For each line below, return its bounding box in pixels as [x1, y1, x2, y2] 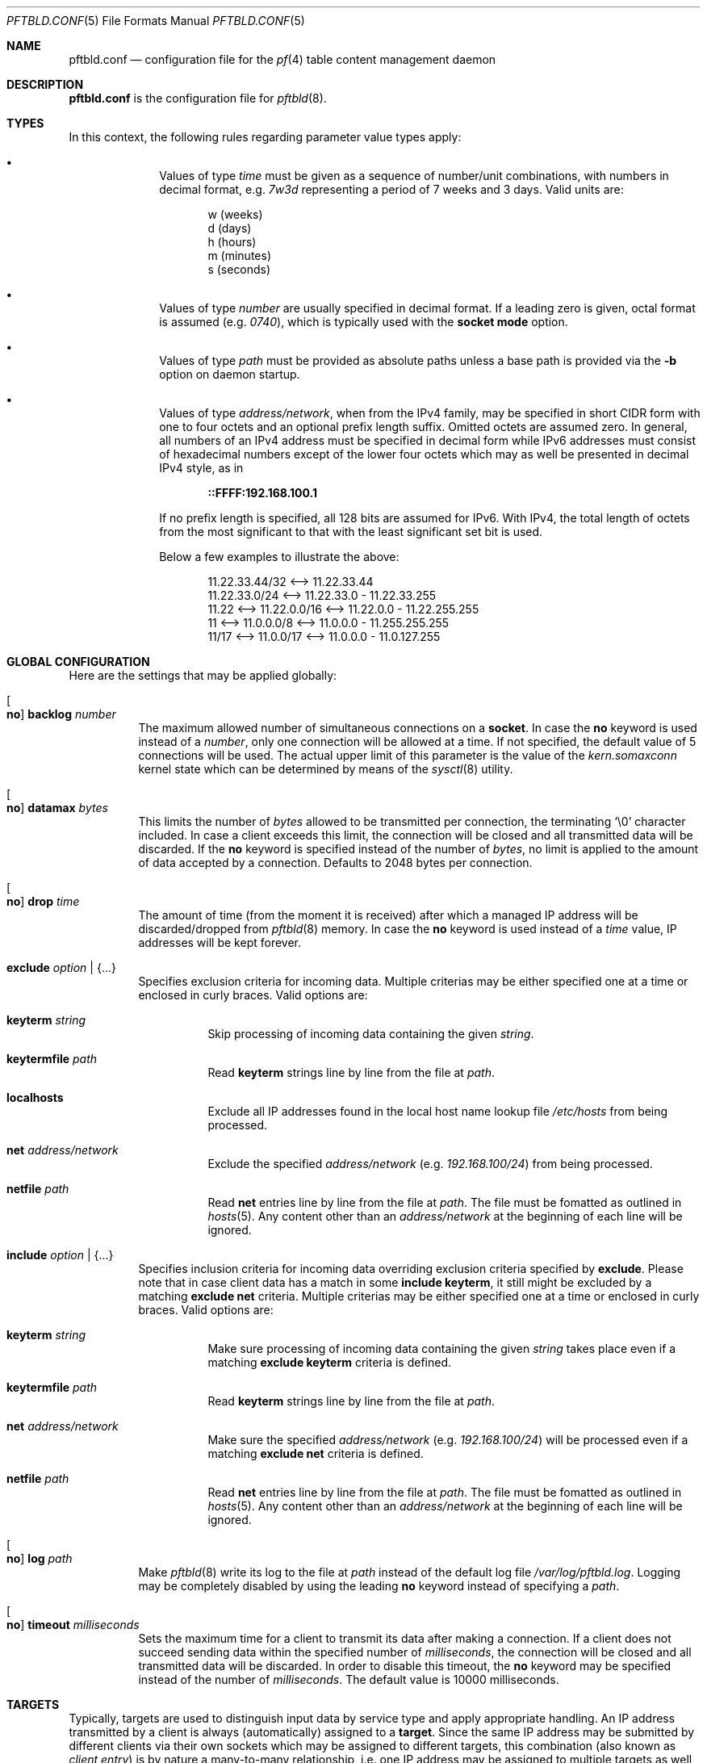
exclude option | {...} [6, 961, 116, 974]
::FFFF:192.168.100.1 [207, 486, 317, 500]
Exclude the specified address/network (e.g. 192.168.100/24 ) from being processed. [207, 1157, 653, 1170]
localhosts [6, 1091, 64, 1104]
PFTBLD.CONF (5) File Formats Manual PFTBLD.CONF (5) [6, 14, 305, 27]
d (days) [207, 221, 252, 235]
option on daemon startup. [159, 367, 300, 381]
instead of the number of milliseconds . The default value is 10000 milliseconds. [138, 1673, 559, 1686]
